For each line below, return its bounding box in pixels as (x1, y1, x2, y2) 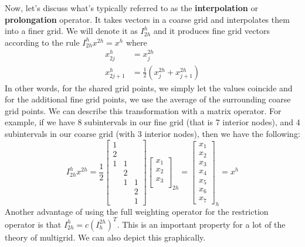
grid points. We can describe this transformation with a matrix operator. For (5, 104, 282, 116)
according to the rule (5, 36, 80, 48)
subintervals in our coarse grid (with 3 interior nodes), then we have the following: (5, 128, 300, 140)
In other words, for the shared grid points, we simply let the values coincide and (5, 81, 293, 94)
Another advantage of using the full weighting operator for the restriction (5, 205, 269, 217)
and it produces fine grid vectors (153, 25, 270, 37)
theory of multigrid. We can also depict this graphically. (5, 231, 206, 243)
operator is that (5, 218, 62, 230)
